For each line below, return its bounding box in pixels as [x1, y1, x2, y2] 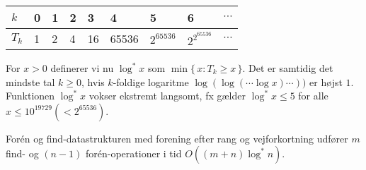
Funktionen [6, 88, 55, 103]
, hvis [81, 74, 105, 89]
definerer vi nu [50, 61, 114, 75]
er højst [309, 74, 343, 89]
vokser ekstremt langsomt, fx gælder [88, 88, 246, 103]
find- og [6, 146, 39, 161]
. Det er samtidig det [242, 61, 333, 75]
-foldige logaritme [113, 74, 189, 89]
